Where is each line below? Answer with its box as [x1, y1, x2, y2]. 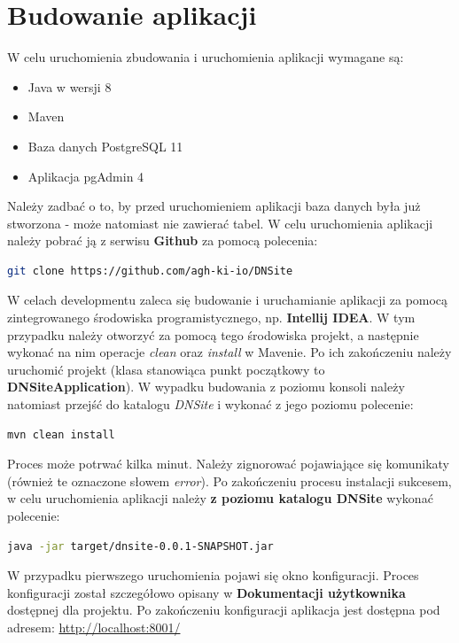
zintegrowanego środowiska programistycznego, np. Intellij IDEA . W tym [7, 308, 416, 327]
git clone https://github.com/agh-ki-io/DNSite [7, 264, 293, 277]
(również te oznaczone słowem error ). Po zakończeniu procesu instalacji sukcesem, [7, 471, 452, 490]
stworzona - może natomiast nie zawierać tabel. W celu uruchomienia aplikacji [7, 213, 433, 232]
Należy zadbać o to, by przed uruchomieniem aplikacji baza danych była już [7, 197, 421, 215]
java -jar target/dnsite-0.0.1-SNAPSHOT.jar [7, 539, 274, 553]
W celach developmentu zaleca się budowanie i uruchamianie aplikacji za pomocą [7, 291, 448, 309]
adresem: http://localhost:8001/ [7, 617, 181, 636]
